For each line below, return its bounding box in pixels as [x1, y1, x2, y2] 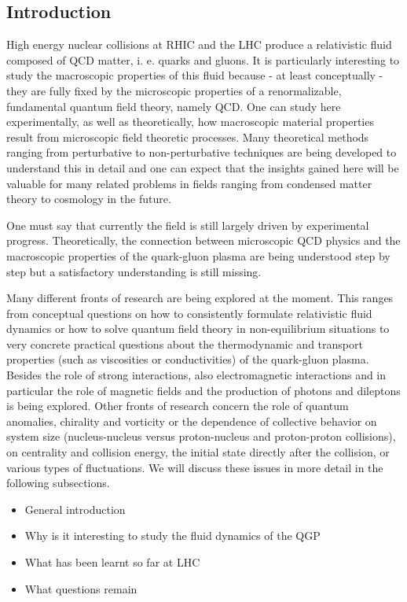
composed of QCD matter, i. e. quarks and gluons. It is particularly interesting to [6, 51, 400, 68]
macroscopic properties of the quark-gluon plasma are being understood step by [6, 247, 390, 264]
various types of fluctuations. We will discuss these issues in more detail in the [6, 459, 383, 475]
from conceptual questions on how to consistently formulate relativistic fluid [6, 305, 372, 321]
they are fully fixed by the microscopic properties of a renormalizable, [6, 82, 342, 98]
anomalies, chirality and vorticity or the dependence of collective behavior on [6, 412, 377, 429]
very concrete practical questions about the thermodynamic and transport [6, 335, 363, 352]
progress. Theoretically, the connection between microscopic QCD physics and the [6, 232, 401, 249]
